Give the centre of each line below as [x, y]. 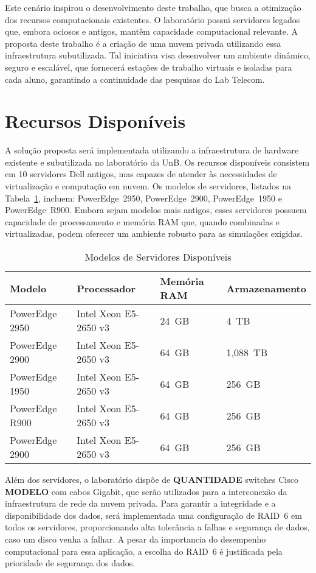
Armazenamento [266, 288]
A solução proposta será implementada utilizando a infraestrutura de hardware [152, 150]
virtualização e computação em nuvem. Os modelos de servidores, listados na [148, 186]
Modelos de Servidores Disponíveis [158, 257]
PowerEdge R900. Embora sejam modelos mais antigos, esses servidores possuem [156, 210]
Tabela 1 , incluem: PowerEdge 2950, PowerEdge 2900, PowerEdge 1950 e [143, 198]
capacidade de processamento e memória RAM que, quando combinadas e [142, 221]
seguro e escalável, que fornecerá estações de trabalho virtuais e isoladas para [149, 67]
